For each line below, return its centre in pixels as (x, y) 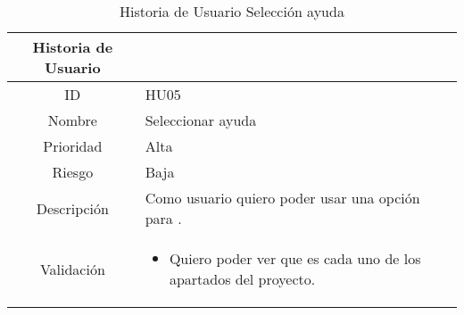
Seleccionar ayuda (201, 120)
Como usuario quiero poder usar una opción (282, 198)
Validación (72, 269)
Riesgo (73, 172)
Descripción (72, 208)
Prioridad (73, 146)
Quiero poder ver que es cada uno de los (295, 258)
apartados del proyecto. (242, 279)
